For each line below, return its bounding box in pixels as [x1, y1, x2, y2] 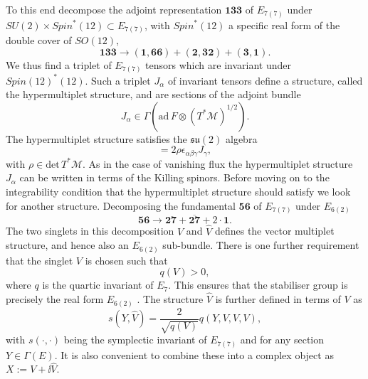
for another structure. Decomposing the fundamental [6, 198, 236, 213]
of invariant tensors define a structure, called [167, 73, 363, 87]
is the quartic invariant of [42, 277, 154, 292]
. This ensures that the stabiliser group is [168, 277, 348, 292]
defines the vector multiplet [214, 223, 335, 238]
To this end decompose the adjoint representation [6, 2, 222, 16]
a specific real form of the [228, 17, 340, 32]
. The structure [137, 292, 204, 306]
